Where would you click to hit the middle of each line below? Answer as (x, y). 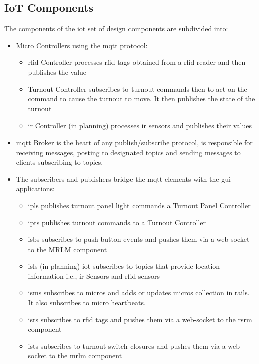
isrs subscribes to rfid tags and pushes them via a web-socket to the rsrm (140, 319)
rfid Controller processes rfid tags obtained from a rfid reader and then (137, 62)
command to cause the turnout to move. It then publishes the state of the (142, 99)
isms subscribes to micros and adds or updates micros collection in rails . (139, 292)
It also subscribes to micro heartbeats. (87, 302)
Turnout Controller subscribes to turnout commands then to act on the (138, 89)
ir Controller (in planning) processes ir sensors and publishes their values (140, 125)
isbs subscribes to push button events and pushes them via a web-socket (139, 239)
